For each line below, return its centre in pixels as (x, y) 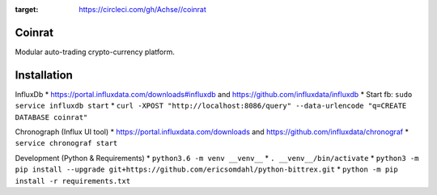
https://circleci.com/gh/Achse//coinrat (142, 9)
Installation (44, 75)
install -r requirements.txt (73, 181)
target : (27, 9)
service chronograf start (66, 143)
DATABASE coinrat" (51, 117)
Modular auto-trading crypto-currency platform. (95, 52)
